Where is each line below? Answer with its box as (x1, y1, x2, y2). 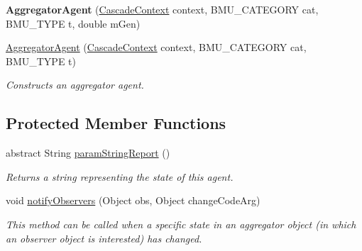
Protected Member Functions (6, 112, 226, 134)
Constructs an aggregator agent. (6, 77, 144, 92)
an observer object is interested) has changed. (6, 230, 202, 245)
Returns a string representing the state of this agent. (6, 169, 234, 184)
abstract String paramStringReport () (6, 145, 170, 160)
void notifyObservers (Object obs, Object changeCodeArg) (6, 193, 260, 208)
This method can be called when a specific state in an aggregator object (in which (6, 216, 356, 231)
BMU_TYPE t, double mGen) (6, 16, 141, 30)
